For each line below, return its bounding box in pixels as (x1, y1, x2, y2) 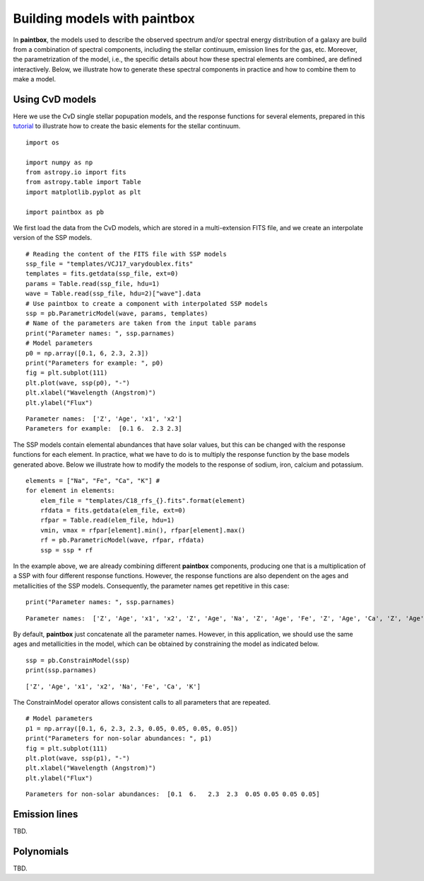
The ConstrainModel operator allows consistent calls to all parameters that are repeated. (13, 698, 271, 706)
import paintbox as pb (25, 208, 105, 216)
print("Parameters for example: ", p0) (25, 359, 164, 367)
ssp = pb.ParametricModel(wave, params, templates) (25, 309, 208, 318)
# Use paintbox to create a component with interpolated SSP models (25, 300, 268, 307)
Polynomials (13, 845, 69, 857)
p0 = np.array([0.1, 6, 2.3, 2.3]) (25, 349, 149, 357)
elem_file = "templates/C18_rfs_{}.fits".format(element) (40, 496, 246, 504)
